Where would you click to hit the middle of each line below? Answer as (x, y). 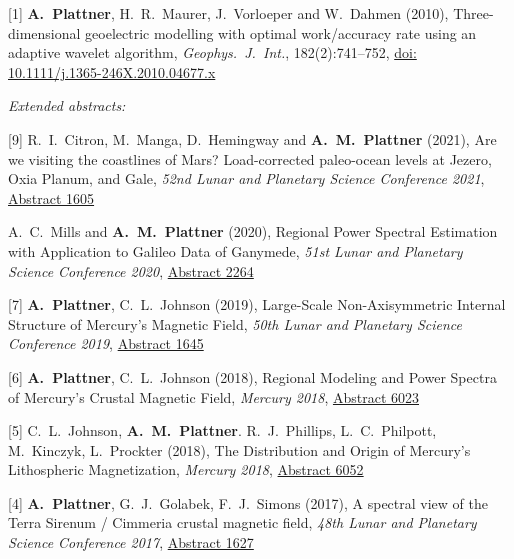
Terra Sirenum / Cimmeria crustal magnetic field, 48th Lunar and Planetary (242, 522)
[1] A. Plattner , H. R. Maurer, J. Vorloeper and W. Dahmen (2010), (228, 13)
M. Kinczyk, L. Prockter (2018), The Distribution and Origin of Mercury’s (239, 449)
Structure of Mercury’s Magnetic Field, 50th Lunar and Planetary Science (235, 323)
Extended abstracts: (67, 105)
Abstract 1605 (51, 197)
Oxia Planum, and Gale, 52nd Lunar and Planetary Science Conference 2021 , (246, 178)
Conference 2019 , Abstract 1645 (106, 343)
